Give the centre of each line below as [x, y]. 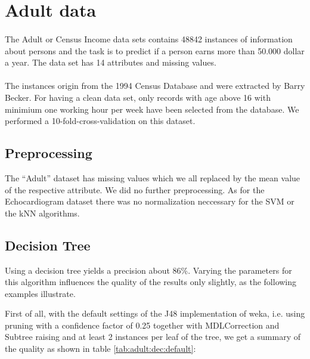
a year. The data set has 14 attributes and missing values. [111, 62]
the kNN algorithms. [42, 213]
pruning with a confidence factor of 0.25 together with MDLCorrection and [142, 325]
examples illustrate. [40, 293]
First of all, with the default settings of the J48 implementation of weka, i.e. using [155, 313]
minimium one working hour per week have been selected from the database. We [152, 109]
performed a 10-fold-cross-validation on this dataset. [100, 121]
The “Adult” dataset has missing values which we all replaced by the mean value [153, 177]
